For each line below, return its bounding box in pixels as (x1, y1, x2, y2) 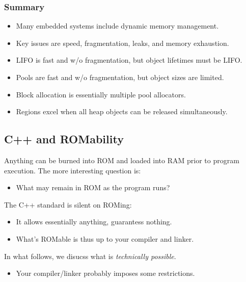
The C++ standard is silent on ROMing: (4, 199, 132, 210)
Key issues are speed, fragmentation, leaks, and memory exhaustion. (16, 37, 229, 48)
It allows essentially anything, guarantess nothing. (16, 216, 172, 227)
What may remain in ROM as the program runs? (16, 182, 170, 193)
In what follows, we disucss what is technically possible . (4, 250, 176, 261)
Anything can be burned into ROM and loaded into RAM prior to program (4, 155, 239, 165)
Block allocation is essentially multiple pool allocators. (16, 89, 186, 99)
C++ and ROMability (4, 131, 124, 147)
